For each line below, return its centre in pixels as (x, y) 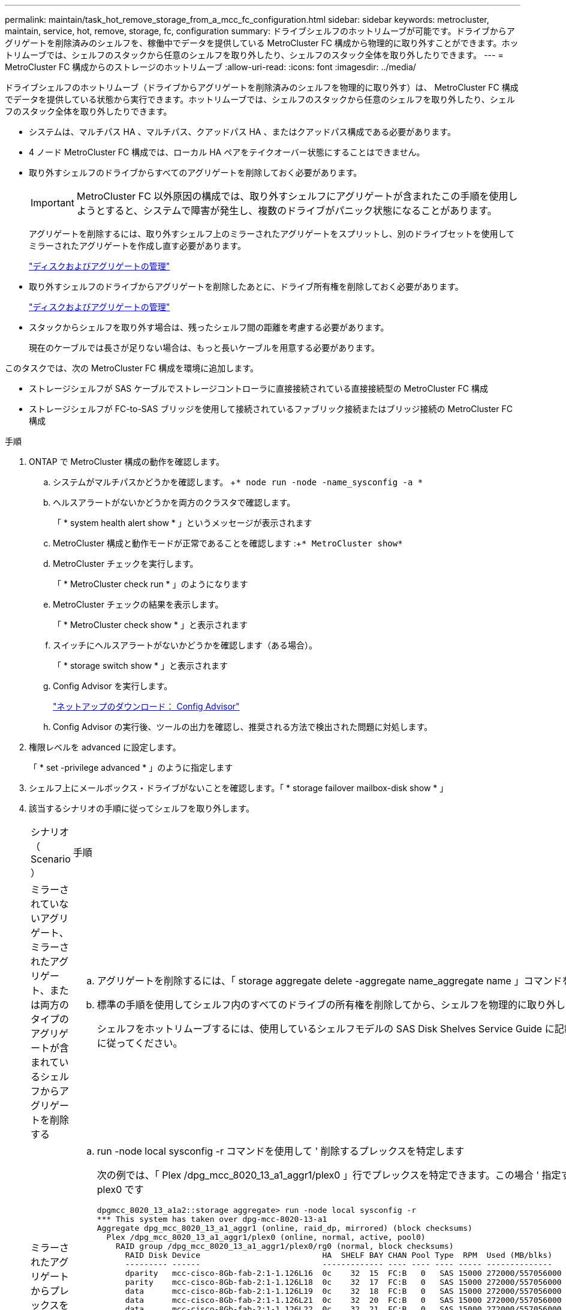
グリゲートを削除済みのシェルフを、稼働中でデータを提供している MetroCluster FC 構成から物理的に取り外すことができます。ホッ (262, 43)
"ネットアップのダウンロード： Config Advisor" (146, 706)
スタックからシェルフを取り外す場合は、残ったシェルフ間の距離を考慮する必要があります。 (209, 327)
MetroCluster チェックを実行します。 (126, 564)
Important (52, 203)
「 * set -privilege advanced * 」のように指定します (131, 767)
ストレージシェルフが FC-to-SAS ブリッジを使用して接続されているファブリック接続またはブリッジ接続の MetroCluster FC (271, 409)
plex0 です (120, 1189)
